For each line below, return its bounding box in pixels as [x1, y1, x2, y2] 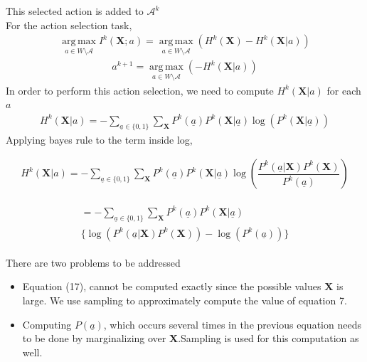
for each [326, 82, 361, 97]
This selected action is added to [6, 4, 144, 18]
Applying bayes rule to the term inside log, [6, 132, 193, 147]
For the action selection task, [6, 17, 132, 32]
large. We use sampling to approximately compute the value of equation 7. [22, 292, 347, 307]
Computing [22, 316, 72, 331]
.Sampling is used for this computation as [178, 331, 359, 346]
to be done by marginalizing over [22, 331, 166, 346]
